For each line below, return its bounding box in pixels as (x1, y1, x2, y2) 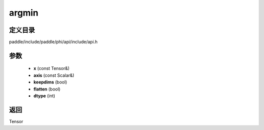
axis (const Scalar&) (33, 72, 74, 78)
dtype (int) (33, 93, 56, 99)
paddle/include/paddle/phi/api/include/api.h (9, 39, 98, 45)
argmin (9, 7, 39, 18)
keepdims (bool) (33, 79, 67, 85)
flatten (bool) (33, 86, 61, 92)
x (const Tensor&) (33, 65, 70, 71)
